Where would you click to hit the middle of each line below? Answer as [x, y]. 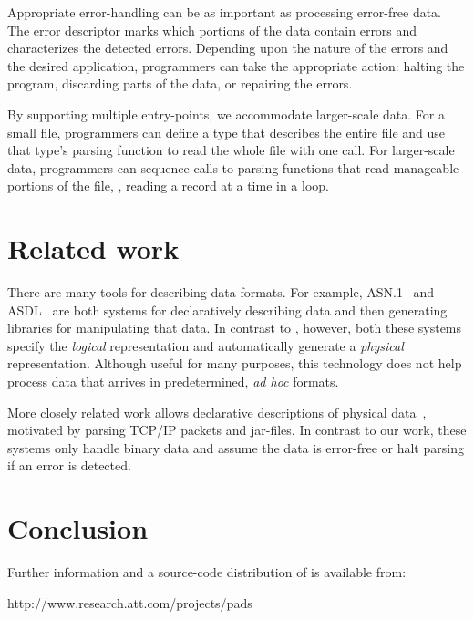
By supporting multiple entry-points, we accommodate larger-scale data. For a [226, 113]
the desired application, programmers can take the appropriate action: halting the [236, 65]
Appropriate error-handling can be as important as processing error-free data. [224, 12]
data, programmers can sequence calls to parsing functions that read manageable [233, 167]
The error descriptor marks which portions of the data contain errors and [212, 30]
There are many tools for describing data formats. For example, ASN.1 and [221, 292]
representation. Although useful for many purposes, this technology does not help [235, 363]
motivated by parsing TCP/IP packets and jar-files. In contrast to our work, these [237, 430]
